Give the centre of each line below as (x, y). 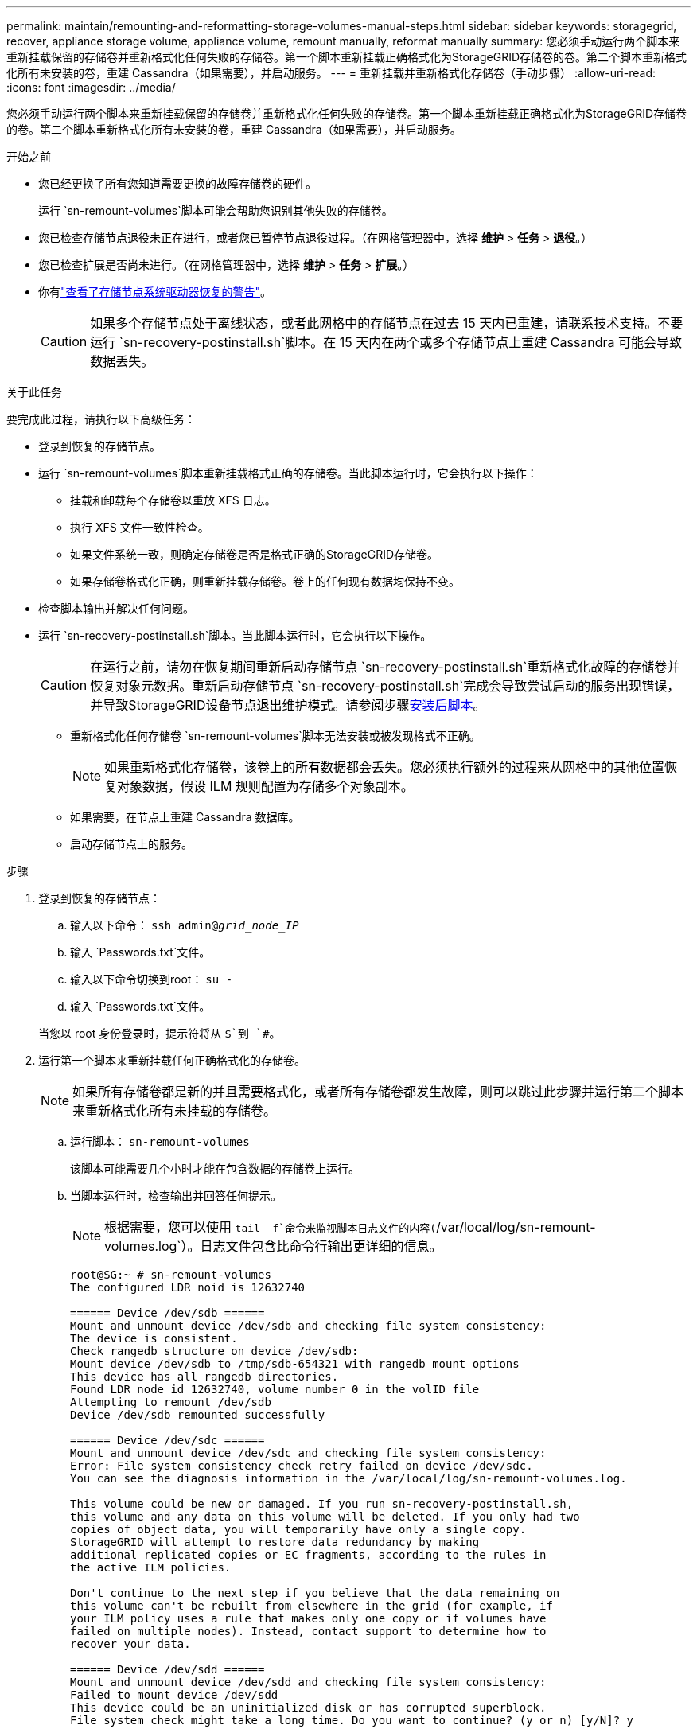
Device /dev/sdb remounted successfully (198, 1415)
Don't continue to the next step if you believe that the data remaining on (315, 1593)
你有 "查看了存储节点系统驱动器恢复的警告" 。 (155, 292)
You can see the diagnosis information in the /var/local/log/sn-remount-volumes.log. (348, 1478)
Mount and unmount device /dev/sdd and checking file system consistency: (308, 1682)
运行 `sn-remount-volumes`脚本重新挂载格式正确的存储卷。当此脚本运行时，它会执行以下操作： (288, 473)
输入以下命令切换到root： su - (152, 979)
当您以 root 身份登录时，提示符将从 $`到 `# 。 (160, 1033)
